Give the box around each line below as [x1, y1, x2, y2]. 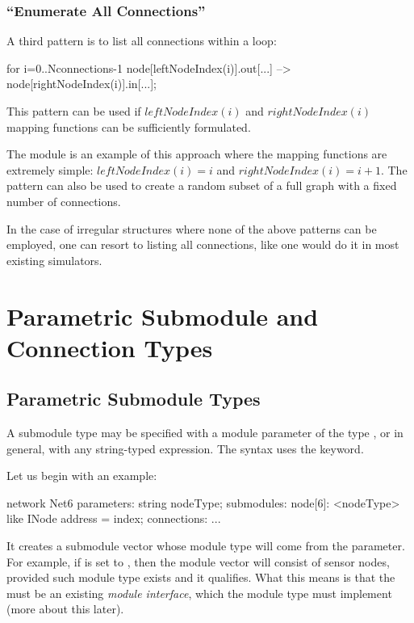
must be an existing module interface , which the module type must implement [6, 584, 392, 601]
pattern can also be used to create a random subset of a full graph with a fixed [6, 177, 397, 194]
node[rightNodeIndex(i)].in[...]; [6, 75, 157, 92]
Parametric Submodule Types [6, 386, 261, 411]
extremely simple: [6, 161, 94, 178]
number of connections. [6, 192, 121, 209]
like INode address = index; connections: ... [6, 510, 221, 527]
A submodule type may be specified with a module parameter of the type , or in [6, 424, 404, 441]
